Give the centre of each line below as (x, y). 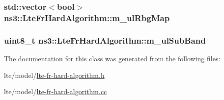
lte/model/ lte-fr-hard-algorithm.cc (56, 91)
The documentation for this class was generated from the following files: (112, 58)
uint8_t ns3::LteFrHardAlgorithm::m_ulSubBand (105, 40)
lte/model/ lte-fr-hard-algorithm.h (54, 75)
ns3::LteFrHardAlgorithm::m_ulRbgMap (87, 17)
